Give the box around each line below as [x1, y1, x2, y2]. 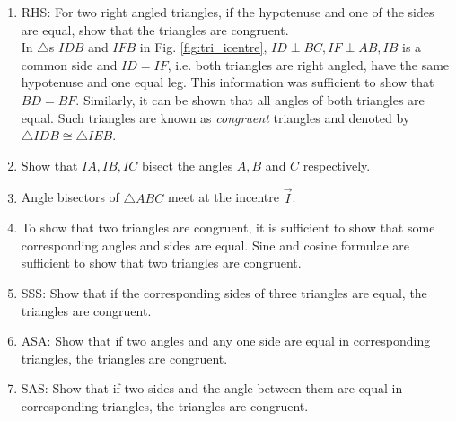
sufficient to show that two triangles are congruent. [21, 253, 302, 272]
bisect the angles [141, 155, 233, 174]
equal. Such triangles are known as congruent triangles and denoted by [21, 108, 410, 127]
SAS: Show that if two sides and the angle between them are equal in [21, 379, 403, 398]
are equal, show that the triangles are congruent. [21, 20, 289, 39]
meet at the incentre [167, 188, 279, 206]
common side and [21, 55, 118, 74]
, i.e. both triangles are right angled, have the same [167, 55, 450, 74]
